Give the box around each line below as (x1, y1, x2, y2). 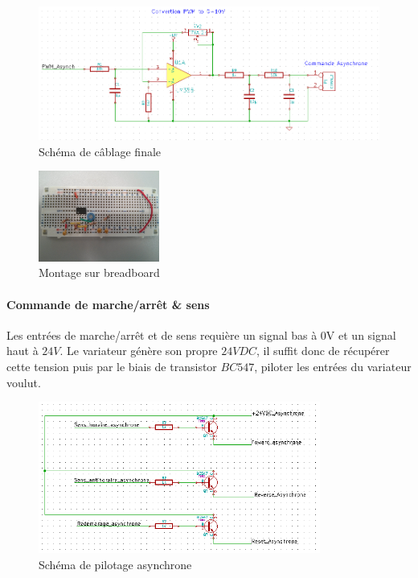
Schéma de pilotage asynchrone (39, 555, 192, 572)
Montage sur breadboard (39, 264, 160, 281)
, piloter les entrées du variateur (254, 357, 412, 374)
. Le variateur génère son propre (59, 342, 218, 359)
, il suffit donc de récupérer (256, 342, 390, 359)
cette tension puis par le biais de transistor (6, 357, 217, 374)
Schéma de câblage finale (39, 142, 162, 159)
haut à (6, 342, 39, 359)
